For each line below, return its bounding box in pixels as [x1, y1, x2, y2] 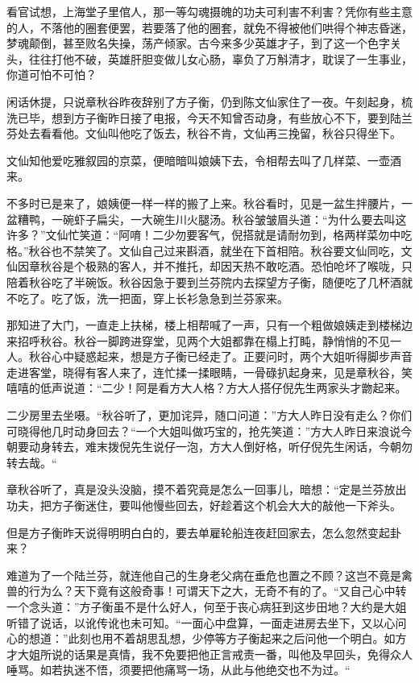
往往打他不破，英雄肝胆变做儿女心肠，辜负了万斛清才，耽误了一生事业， [28, 50, 413, 67]
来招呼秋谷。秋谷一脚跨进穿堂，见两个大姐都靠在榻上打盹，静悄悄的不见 [6, 332, 390, 349]
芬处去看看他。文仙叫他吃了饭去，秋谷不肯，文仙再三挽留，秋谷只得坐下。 [6, 125, 401, 142]
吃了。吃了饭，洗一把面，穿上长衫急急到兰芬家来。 [17, 289, 288, 306]
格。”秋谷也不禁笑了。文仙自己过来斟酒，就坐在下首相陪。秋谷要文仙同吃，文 [6, 242, 413, 259]
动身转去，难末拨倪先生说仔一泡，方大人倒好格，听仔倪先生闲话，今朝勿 [28, 438, 413, 455]
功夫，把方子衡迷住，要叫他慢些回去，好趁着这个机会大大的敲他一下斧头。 [6, 497, 401, 514]
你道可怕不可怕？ [6, 66, 97, 83]
